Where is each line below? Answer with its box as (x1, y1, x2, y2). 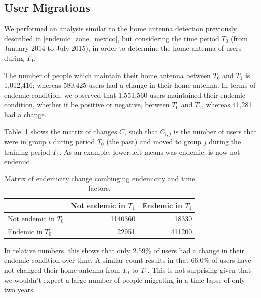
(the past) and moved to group (106, 136, 202, 146)
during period (53, 136, 95, 146)
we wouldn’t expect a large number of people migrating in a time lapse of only (4, 274, 245, 285)
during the (209, 136, 241, 146)
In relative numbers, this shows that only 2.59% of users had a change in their (4, 245, 244, 255)
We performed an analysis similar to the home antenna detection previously (4, 23, 237, 34)
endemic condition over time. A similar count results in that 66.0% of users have (4, 255, 251, 265)
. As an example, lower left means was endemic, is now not (59, 146, 240, 157)
